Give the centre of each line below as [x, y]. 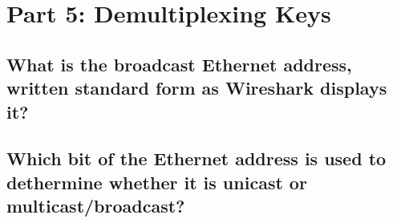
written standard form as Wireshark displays [197, 88]
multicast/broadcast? [96, 206]
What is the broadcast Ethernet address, [179, 64]
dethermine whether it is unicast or [157, 182]
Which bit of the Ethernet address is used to [196, 158]
